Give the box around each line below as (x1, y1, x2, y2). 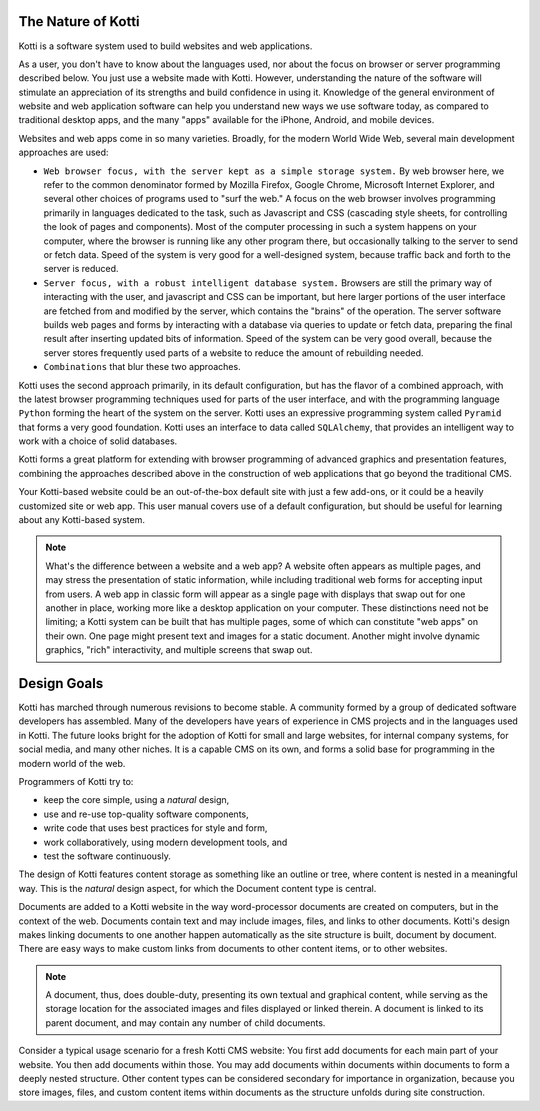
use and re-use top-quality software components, (43, 808, 249, 820)
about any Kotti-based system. (18, 514, 145, 526)
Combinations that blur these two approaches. (43, 361, 241, 373)
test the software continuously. (43, 850, 172, 862)
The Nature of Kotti (18, 13, 140, 30)
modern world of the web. (18, 757, 126, 769)
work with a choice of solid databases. (18, 435, 178, 447)
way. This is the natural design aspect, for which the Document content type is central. (18, 882, 377, 894)
